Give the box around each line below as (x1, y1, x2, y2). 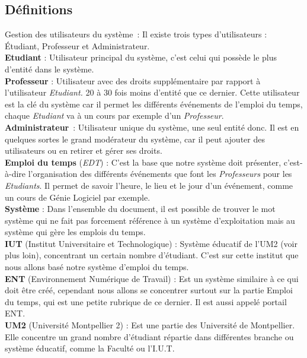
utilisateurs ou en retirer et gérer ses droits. (5, 144, 162, 157)
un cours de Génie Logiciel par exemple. (5, 191, 151, 203)
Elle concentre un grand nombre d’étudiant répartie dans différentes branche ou (5, 330, 294, 343)
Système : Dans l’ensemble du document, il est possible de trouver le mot (5, 202, 276, 215)
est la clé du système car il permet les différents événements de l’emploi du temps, (5, 97, 303, 110)
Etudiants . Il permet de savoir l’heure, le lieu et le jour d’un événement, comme (5, 179, 293, 191)
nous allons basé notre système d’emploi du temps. (5, 261, 189, 273)
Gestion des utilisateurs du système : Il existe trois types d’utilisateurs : (5, 28, 267, 40)
